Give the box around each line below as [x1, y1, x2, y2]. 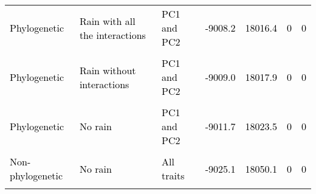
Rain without [79, 63, 136, 77]
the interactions [79, 27, 146, 42]
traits [162, 168, 185, 182]
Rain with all [79, 13, 136, 28]
